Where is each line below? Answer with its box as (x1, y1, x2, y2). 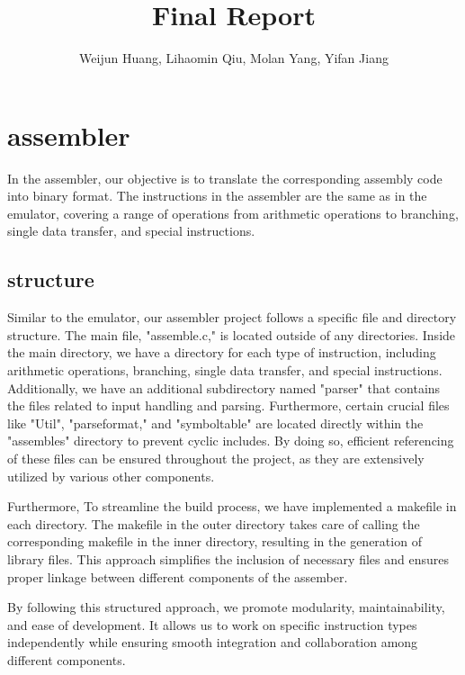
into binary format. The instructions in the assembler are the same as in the (7, 186, 427, 205)
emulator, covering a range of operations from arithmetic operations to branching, (7, 203, 459, 222)
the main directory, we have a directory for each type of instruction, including (7, 343, 436, 362)
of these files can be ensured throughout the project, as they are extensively (7, 448, 425, 467)
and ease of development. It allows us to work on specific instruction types (7, 615, 417, 634)
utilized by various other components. (7, 466, 215, 485)
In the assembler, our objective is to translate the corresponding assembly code (7, 168, 443, 187)
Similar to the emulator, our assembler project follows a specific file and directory (7, 308, 457, 327)
